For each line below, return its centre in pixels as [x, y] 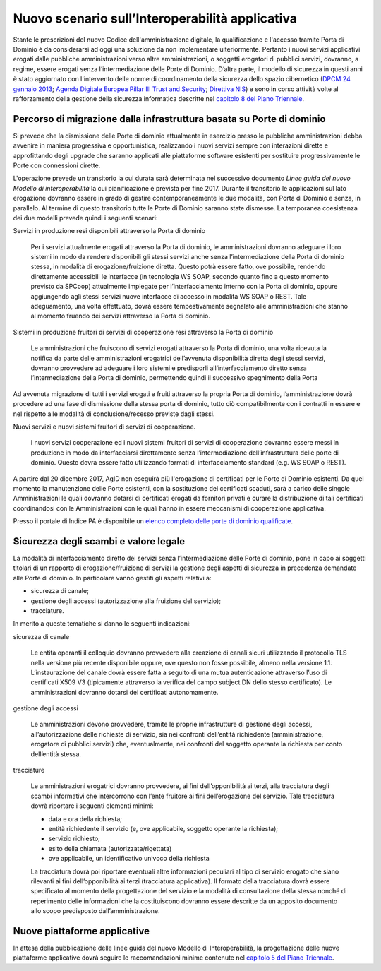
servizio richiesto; [74, 839]
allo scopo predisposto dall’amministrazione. [95, 911]
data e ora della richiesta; [85, 818]
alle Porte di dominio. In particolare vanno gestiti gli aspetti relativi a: [112, 578]
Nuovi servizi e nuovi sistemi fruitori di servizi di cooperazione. [104, 427]
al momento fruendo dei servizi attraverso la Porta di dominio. [121, 316]
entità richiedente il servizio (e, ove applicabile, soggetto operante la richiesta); [163, 828]
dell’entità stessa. [56, 754]
